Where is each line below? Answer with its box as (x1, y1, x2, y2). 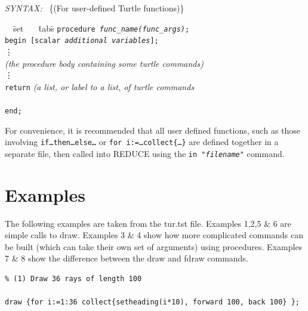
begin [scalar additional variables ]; (5, 36, 159, 45)
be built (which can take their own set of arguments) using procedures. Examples (5, 240, 303, 253)
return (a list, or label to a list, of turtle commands (5, 80, 195, 93)
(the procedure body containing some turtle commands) (5, 57, 204, 69)
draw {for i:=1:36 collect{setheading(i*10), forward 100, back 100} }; (5, 298, 300, 307)
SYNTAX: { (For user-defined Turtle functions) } (5, 2, 184, 14)
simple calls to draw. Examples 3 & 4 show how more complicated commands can (5, 229, 303, 241)
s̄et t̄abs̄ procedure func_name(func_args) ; (13, 21, 190, 34)
